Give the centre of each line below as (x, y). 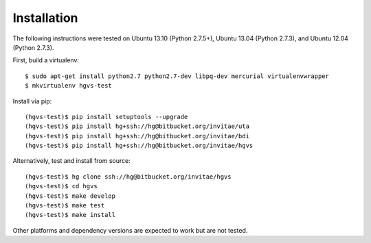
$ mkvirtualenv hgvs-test (69, 86)
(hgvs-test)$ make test (65, 206)
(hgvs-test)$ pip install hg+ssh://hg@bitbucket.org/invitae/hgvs (139, 146)
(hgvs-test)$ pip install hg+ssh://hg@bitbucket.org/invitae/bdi (137, 136)
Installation (45, 18)
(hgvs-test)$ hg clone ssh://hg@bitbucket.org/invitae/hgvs (128, 177)
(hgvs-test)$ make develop (70, 196)
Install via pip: (32, 101)
